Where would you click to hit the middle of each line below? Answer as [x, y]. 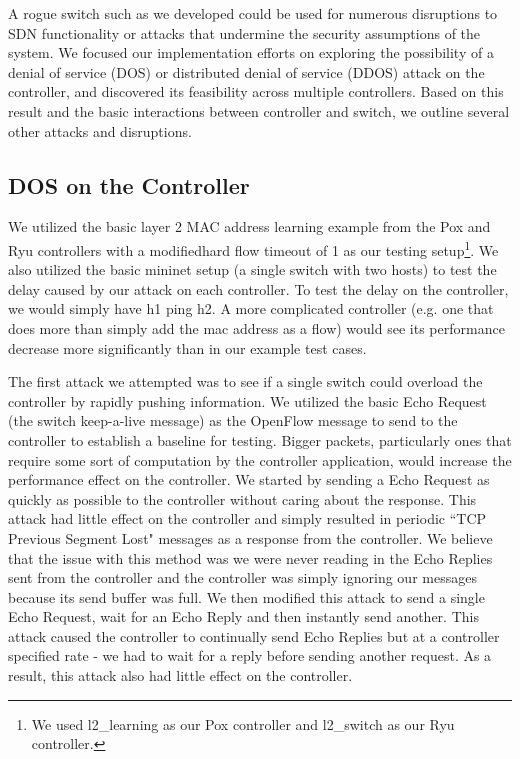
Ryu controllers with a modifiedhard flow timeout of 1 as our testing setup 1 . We [253, 248]
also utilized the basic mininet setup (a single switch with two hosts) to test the [252, 269]
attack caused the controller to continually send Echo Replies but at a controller [254, 635]
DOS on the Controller [129, 184]
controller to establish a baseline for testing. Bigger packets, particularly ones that [260, 439]
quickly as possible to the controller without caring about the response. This [242, 498]
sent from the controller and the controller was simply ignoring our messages [242, 577]
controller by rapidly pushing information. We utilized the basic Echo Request [247, 400]
